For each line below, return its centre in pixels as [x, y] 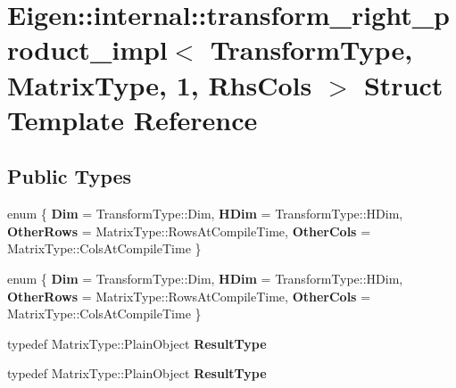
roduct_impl [87, 50]
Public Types [70, 176]
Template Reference [133, 119]
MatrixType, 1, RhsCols [160, 84]
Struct [403, 84]
